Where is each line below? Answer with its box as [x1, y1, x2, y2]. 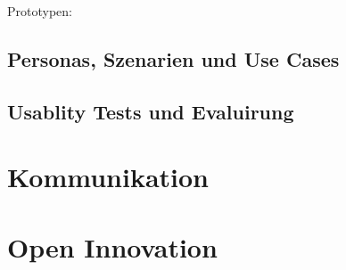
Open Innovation [7, 228, 218, 265]
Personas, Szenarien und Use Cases [7, 45, 340, 72]
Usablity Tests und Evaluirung [7, 97, 294, 125]
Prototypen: [7, 2, 72, 20]
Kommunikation [7, 159, 209, 195]
